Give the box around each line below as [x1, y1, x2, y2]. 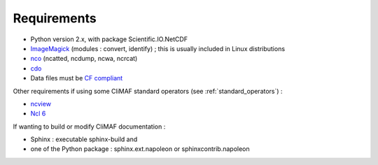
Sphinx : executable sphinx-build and [30, 135, 138, 143]
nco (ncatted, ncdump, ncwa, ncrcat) [30, 55, 138, 63]
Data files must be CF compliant [30, 74, 123, 82]
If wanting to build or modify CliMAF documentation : [13, 122, 166, 131]
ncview [30, 99, 52, 108]
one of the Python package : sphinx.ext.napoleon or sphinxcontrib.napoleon [30, 145, 250, 153]
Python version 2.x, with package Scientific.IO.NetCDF [30, 35, 188, 43]
